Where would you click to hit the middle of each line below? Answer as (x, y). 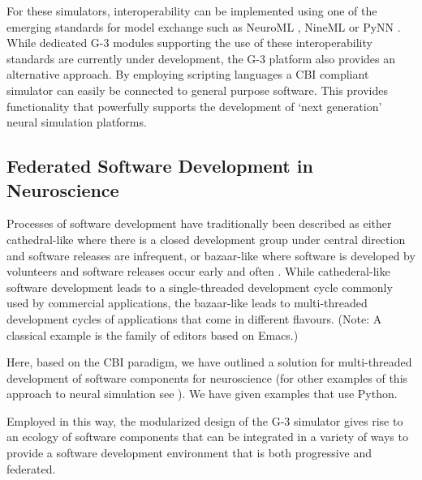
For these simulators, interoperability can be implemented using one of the (192, 11)
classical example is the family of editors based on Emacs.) (153, 334)
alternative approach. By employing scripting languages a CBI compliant (188, 74)
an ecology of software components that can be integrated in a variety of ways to (207, 437)
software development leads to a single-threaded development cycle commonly (200, 287)
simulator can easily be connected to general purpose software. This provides (198, 90)
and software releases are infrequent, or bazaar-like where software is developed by (211, 255)
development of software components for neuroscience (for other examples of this (207, 377)
